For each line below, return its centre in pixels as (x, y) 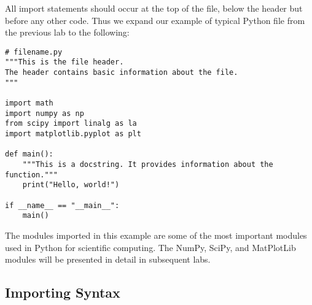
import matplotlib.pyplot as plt (73, 134)
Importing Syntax (63, 292)
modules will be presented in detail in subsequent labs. (108, 259)
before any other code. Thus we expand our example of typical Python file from (155, 20)
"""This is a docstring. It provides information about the (148, 164)
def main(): (29, 154)
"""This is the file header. (64, 62)
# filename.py (34, 52)
